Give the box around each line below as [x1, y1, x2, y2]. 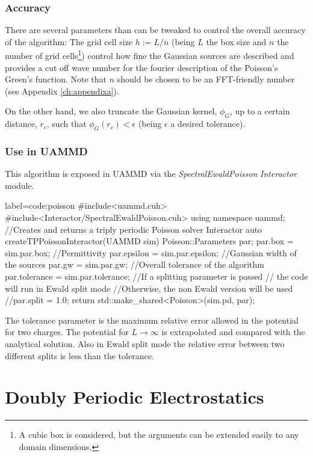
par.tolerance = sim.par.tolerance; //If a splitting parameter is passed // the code [5, 270, 308, 282]
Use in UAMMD [5, 143, 88, 158]
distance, [5, 117, 37, 130]
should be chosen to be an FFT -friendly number [117, 73, 295, 85]
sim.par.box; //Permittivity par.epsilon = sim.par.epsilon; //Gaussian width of [5, 246, 297, 259]
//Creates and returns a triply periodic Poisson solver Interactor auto [5, 223, 262, 235]
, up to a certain [229, 105, 290, 117]
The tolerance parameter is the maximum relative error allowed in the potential [5, 313, 299, 326]
